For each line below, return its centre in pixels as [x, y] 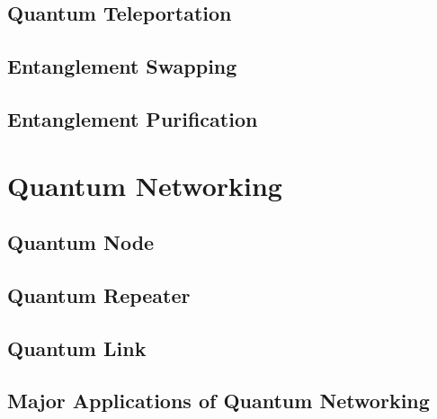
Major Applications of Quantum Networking [218, 401]
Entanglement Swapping [122, 66]
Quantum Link [77, 348]
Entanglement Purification [133, 118]
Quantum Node [81, 242]
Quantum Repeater [99, 294]
